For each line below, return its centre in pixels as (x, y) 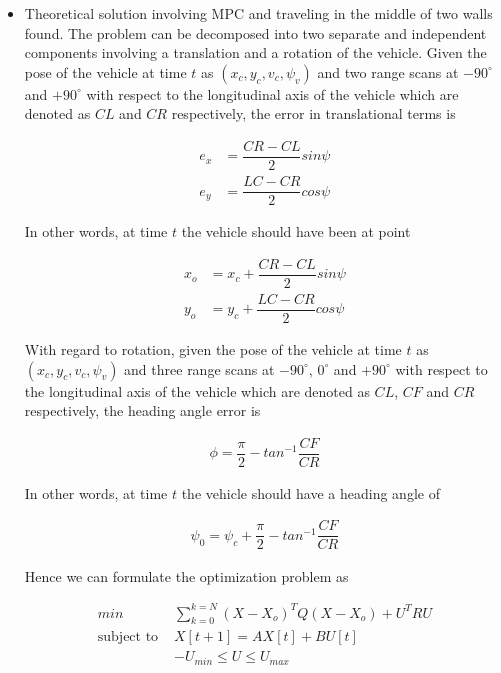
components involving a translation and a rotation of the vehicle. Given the (255, 52)
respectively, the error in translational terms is (313, 113)
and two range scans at (388, 71)
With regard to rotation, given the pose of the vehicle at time (213, 348)
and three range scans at (199, 368)
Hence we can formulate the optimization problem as (186, 575)
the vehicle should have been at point (296, 231)
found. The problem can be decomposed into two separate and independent (255, 32)
